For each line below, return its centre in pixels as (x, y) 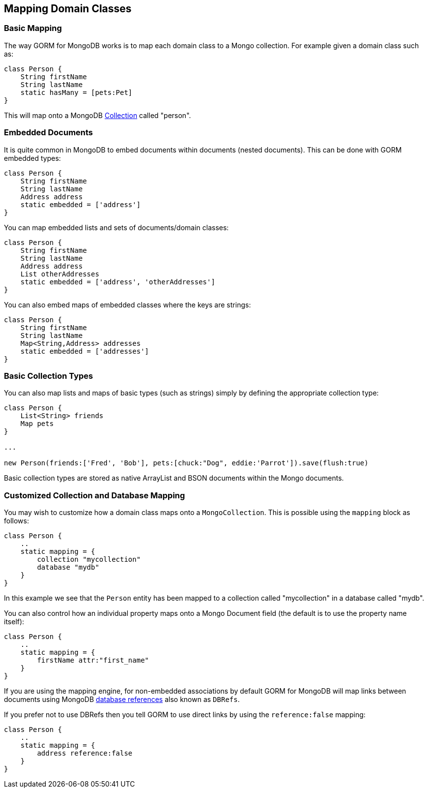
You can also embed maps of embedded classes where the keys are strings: (128, 305)
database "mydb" (68, 567)
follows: (16, 521)
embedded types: (32, 158)
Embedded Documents (49, 133)
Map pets (37, 424)
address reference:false (85, 753)
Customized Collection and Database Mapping (95, 495)
